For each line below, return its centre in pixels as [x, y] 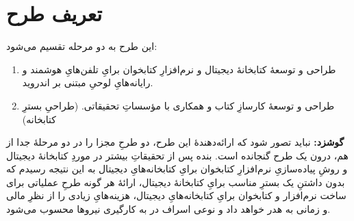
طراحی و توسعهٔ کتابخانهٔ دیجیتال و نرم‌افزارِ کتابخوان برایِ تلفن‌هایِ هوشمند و [179, 69]
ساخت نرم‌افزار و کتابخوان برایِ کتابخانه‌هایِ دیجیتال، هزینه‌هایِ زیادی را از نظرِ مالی [176, 195]
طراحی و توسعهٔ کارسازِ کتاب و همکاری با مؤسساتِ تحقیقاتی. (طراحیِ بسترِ [178, 105]
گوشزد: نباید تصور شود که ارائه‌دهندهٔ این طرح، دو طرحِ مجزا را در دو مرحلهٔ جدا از [175, 142]
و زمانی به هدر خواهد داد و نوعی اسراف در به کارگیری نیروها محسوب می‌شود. [168, 209]
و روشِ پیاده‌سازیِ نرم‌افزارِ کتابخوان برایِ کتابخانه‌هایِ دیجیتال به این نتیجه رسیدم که [177, 169]
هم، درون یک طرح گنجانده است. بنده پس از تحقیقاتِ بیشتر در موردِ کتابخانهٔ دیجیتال [177, 155]
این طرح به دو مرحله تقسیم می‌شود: [82, 46]
